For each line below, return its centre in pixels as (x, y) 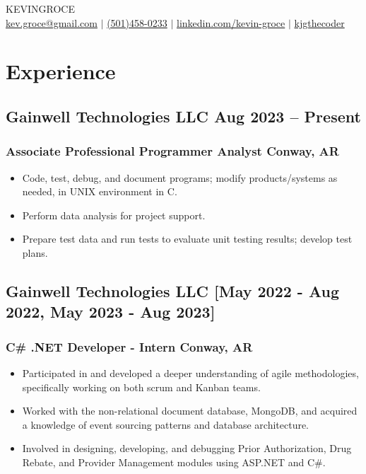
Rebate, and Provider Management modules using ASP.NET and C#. (174, 462)
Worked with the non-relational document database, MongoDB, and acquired (190, 411)
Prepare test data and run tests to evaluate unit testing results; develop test (187, 239)
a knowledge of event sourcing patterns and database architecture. (166, 424)
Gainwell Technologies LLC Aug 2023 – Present (183, 116)
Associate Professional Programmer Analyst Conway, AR (172, 151)
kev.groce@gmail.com (52, 22)
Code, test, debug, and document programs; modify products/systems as (180, 177)
